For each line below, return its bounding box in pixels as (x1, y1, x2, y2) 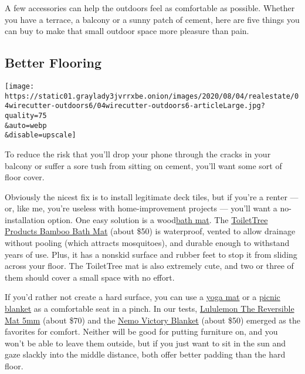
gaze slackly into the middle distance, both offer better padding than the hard (5, 348, 286, 360)
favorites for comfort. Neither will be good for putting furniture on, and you (5, 325, 278, 338)
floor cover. (5, 171, 45, 183)
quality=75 (5, 111, 47, 120)
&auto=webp (5, 121, 47, 130)
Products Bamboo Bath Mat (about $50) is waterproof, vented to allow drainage (5, 225, 296, 237)
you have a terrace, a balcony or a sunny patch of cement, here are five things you (5, 13, 300, 25)
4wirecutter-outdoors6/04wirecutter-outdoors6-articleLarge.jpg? (5, 102, 265, 110)
